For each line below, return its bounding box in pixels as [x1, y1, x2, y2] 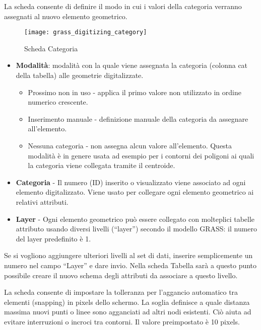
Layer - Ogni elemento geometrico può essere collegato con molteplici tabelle [16, 213, 255, 224]
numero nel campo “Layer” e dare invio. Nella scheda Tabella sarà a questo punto [4, 260, 257, 270]
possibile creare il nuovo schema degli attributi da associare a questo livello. [4, 270, 238, 280]
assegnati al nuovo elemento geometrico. [4, 11, 127, 21]
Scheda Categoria [24, 43, 78, 53]
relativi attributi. [16, 196, 69, 207]
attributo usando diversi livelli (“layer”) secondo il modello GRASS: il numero [16, 223, 257, 234]
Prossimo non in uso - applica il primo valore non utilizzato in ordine [28, 87, 241, 97]
